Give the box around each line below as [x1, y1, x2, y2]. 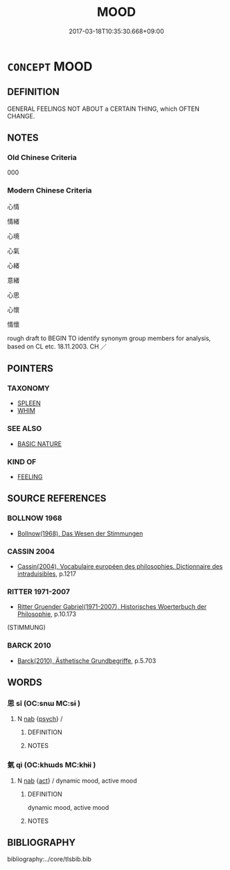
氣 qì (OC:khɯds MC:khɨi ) [7, 760, 96, 770]
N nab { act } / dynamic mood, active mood [17, 776, 137, 785]
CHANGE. [7, 112, 35, 120]
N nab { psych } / [17, 715, 63, 723]
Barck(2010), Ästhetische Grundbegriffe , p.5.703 [17, 656, 157, 665]
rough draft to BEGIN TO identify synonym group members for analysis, [7, 334, 211, 342]
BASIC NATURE [17, 439, 62, 447]
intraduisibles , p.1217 [17, 569, 76, 578]
